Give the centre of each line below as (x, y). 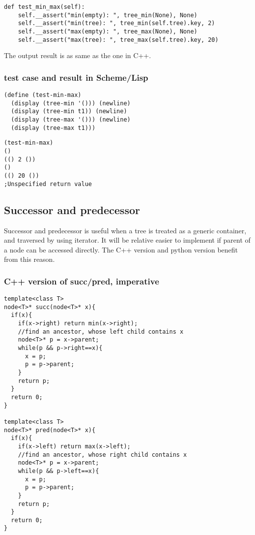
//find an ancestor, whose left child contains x (101, 331)
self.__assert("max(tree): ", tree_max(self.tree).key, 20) (118, 40)
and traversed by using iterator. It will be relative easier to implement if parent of (127, 240)
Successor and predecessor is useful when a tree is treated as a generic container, (125, 230)
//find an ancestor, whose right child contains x (102, 455)
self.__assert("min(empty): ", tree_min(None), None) (108, 15)
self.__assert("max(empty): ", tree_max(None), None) (108, 31)
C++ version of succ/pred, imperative (82, 281)
